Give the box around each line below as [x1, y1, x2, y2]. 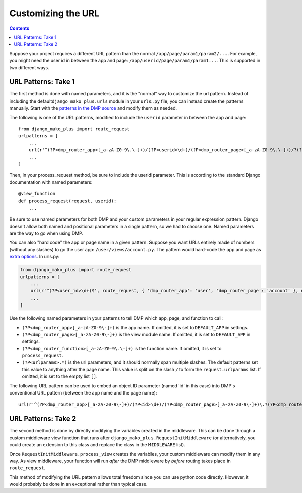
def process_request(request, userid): [18, 198, 117, 204]
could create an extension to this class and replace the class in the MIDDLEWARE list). [9, 442, 186, 448]
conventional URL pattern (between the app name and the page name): [9, 390, 157, 396]
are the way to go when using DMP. [9, 230, 83, 236]
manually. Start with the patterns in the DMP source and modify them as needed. [9, 105, 177, 111]
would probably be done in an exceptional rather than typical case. [9, 481, 148, 487]
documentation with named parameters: [9, 179, 93, 185]
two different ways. [9, 64, 50, 70]
